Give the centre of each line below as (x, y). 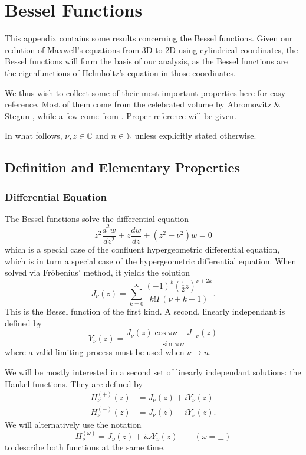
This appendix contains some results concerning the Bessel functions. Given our (149, 38)
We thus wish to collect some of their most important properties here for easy (145, 92)
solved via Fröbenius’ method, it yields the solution (98, 272)
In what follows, (34, 135)
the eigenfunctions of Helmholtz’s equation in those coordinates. (120, 72)
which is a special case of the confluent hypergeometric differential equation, (142, 249)
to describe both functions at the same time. (85, 447)
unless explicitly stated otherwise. (195, 135)
